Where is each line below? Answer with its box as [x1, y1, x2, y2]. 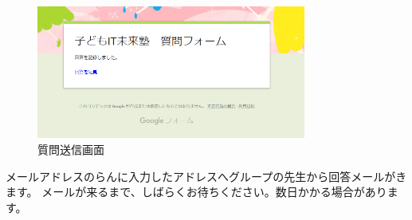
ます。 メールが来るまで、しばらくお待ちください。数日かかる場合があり [6, 183, 387, 200]
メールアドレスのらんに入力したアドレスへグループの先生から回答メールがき [6, 167, 407, 184]
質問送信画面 [37, 140, 104, 157]
